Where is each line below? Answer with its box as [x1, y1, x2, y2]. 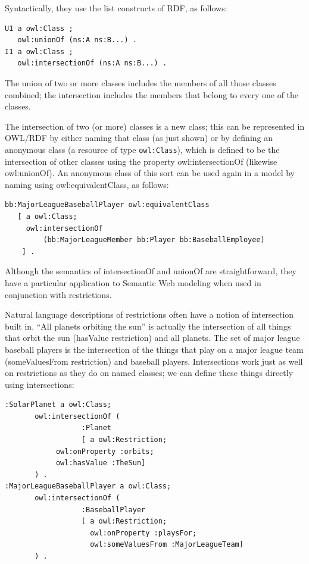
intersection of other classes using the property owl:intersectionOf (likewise [5, 155, 277, 167]
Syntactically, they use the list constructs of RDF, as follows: [5, 2, 227, 14]
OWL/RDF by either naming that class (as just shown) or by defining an [5, 131, 273, 144]
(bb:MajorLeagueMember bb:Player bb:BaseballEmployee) [43, 236, 265, 245]
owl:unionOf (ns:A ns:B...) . [17, 36, 137, 45]
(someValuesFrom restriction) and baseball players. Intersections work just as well [5, 355, 303, 367]
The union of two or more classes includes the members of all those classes [5, 76, 276, 89]
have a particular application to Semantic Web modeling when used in [5, 276, 261, 289]
